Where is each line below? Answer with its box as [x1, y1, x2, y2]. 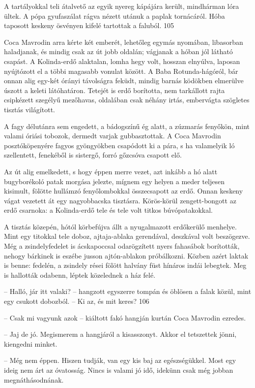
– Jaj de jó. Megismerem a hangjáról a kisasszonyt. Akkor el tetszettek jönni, [4, 329, 237, 339]
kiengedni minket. [4, 338, 57, 349]
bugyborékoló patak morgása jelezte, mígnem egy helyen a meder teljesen [4, 176, 225, 186]
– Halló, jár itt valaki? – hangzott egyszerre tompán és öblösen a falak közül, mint [4, 286, 252, 296]
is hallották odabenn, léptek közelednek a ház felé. [4, 269, 156, 280]
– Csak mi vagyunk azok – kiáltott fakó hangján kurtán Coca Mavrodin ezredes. [4, 312, 246, 323]
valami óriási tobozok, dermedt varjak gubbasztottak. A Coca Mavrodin [4, 130, 221, 141]
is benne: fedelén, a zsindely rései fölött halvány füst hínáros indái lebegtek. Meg [4, 260, 247, 270]
